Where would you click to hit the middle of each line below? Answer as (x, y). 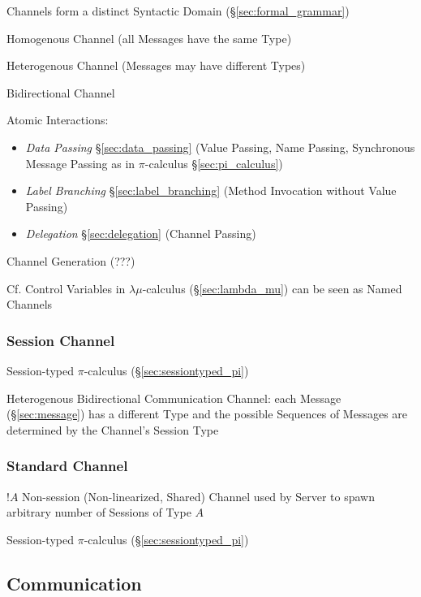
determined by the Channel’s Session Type (113, 429)
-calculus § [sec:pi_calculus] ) (214, 163)
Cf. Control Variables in (66, 288)
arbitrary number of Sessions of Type (99, 512)
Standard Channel (67, 466)
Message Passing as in (80, 163)
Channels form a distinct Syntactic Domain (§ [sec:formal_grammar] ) (178, 11)
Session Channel (61, 340)
